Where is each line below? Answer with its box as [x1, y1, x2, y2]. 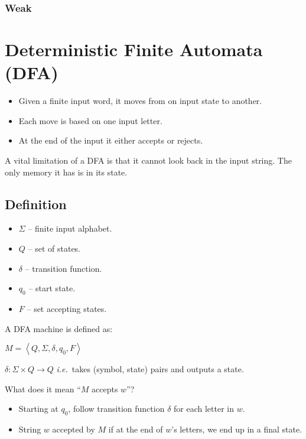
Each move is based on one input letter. [18, 114, 162, 126]
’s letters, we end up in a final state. [171, 423, 302, 435]
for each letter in [174, 402, 234, 415]
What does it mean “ [5, 382, 81, 395]
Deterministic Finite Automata [5, 37, 263, 61]
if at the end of [108, 423, 163, 435]
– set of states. [28, 242, 81, 254]
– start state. [28, 282, 76, 294]
